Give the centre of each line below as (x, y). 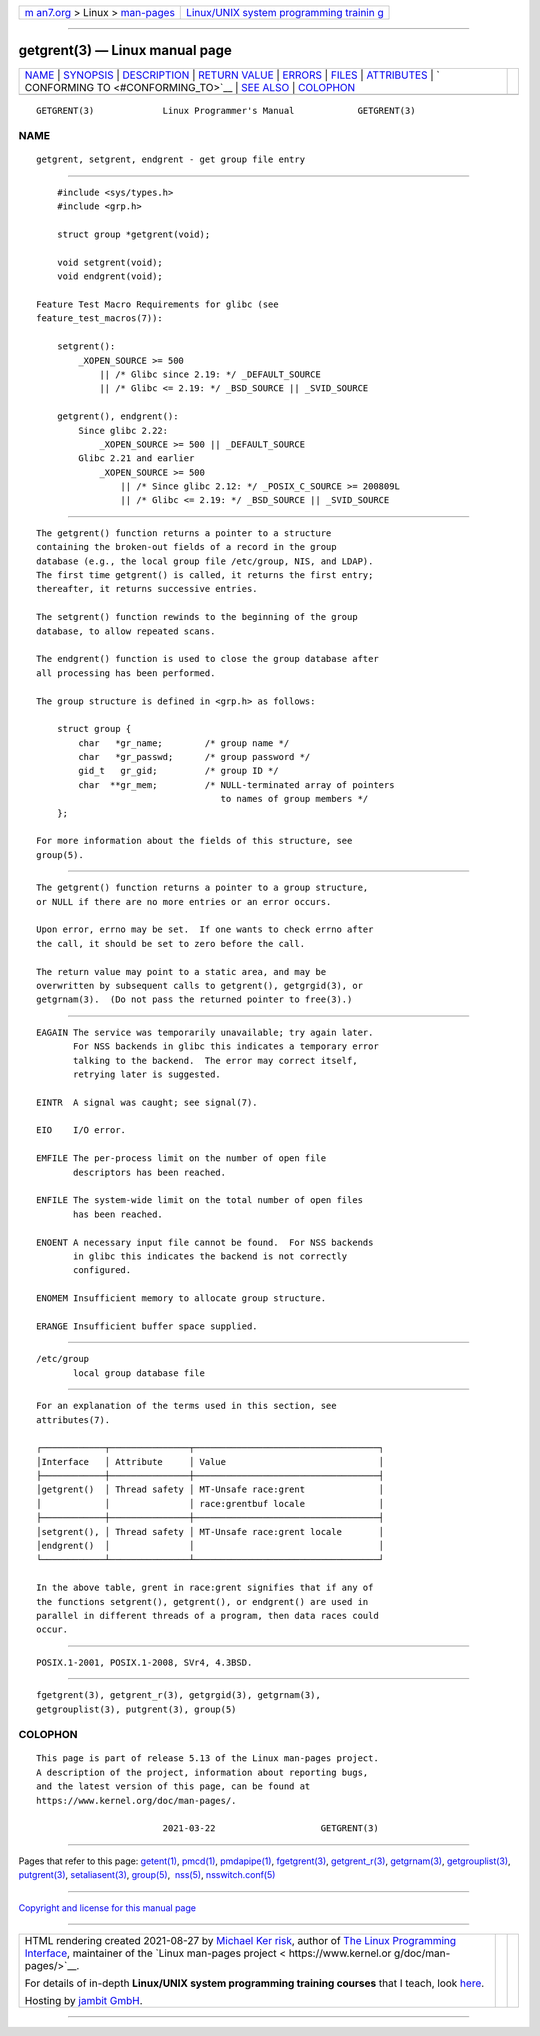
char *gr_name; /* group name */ (184, 743)
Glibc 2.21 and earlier (136, 458)
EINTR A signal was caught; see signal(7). (147, 1102)
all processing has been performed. (126, 673)
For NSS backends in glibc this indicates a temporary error (226, 1046)
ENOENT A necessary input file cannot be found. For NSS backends (205, 1242)
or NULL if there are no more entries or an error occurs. (184, 901)
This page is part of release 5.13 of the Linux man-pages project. (207, 1758)
